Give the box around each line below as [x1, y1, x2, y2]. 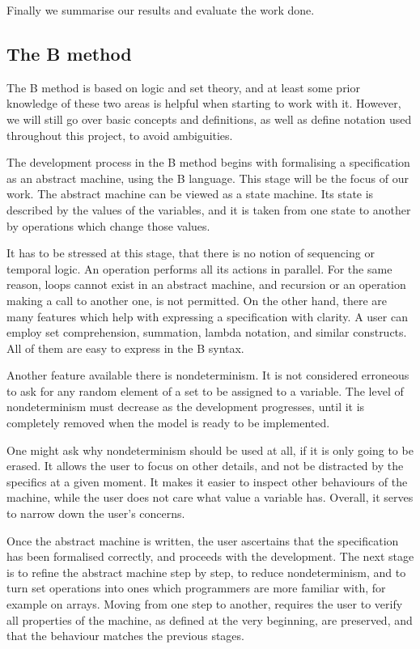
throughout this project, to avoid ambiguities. [6, 126, 233, 143]
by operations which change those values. [6, 217, 210, 234]
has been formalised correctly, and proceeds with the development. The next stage [6, 548, 414, 565]
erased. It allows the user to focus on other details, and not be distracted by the [6, 457, 404, 474]
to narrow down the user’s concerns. [6, 505, 185, 522]
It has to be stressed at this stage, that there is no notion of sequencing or [6, 244, 375, 261]
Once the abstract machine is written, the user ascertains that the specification [6, 532, 399, 549]
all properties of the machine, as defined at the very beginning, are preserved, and [6, 611, 413, 628]
